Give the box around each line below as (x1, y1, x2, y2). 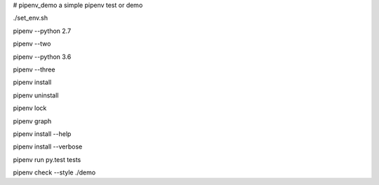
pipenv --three (13, 65, 55, 74)
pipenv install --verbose (13, 142, 83, 151)
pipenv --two (13, 39, 51, 48)
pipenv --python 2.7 (13, 27, 72, 35)
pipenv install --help (13, 130, 72, 138)
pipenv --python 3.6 (13, 53, 72, 61)
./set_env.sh (13, 14, 48, 22)
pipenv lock (13, 104, 47, 112)
